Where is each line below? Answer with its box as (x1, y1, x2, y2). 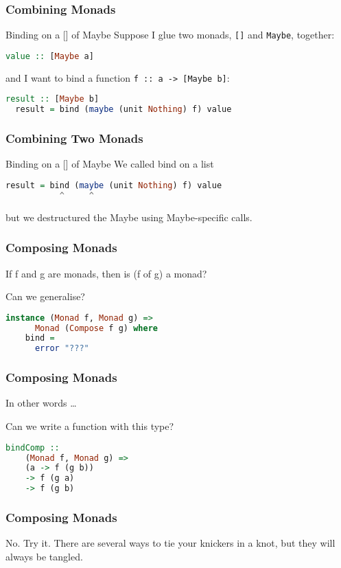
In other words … (5, 396, 77, 410)
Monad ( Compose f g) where (34, 323, 158, 333)
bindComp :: (5, 442, 60, 453)
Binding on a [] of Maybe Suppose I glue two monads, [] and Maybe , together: (5, 27, 335, 42)
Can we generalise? (5, 289, 85, 304)
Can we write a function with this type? (5, 419, 174, 433)
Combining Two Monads (5, 130, 143, 147)
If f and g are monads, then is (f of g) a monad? (5, 266, 207, 280)
